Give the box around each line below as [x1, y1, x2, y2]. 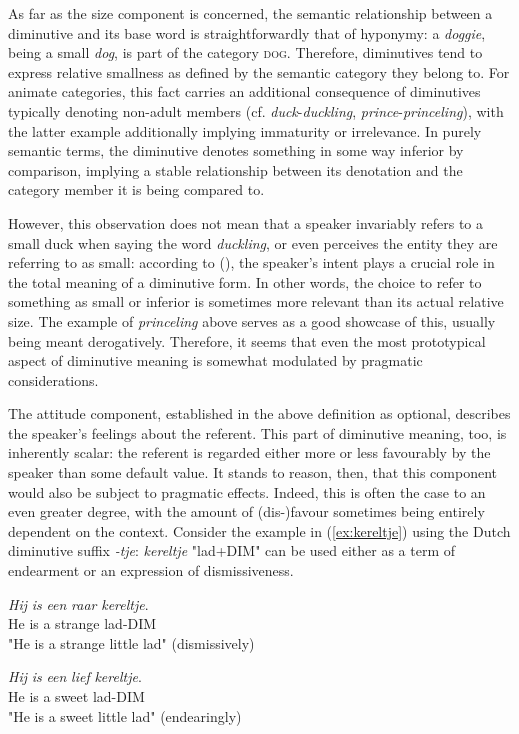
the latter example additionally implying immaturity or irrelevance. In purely [8, 120, 482, 141]
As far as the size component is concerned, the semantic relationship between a [8, 3, 493, 23]
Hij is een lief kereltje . [8, 666, 142, 687]
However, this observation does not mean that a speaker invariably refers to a [8, 212, 484, 233]
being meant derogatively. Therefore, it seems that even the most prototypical [8, 330, 486, 351]
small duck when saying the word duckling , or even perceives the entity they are [8, 232, 498, 253]
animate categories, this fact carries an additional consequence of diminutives [8, 81, 481, 102]
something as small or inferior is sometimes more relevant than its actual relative [8, 291, 504, 312]
